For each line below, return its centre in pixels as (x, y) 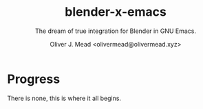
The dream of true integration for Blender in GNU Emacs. (116, 31)
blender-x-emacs (116, 12)
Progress (34, 79)
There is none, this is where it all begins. (64, 98)
